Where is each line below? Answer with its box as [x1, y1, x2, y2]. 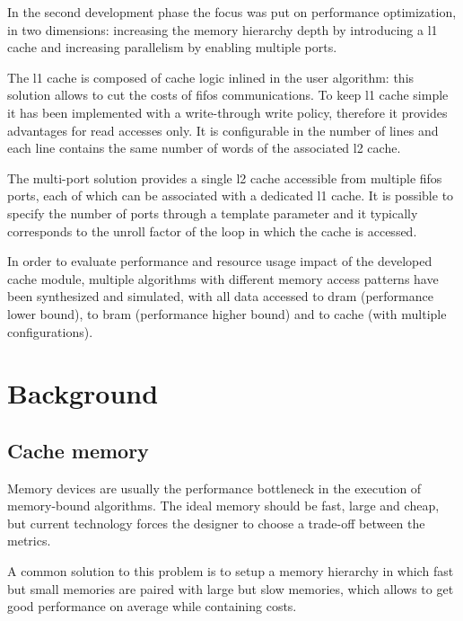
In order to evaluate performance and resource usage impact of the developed [7, 252, 432, 271]
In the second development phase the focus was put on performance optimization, [7, 3, 457, 21]
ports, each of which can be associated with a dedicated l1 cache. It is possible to [7, 186, 454, 205]
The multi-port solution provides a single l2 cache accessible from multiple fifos [7, 168, 442, 187]
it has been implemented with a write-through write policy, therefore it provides [7, 102, 448, 121]
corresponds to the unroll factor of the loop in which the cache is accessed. [7, 221, 417, 240]
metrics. [7, 531, 51, 550]
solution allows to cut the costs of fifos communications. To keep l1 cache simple [7, 85, 449, 104]
